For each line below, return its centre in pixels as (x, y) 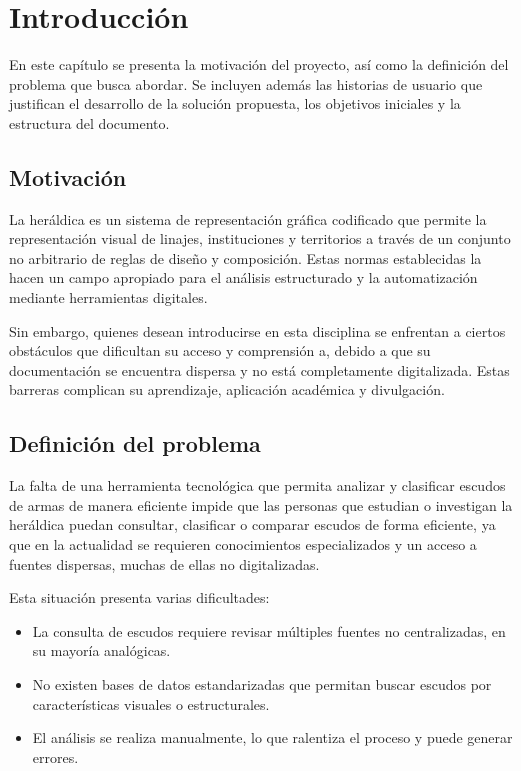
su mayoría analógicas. (101, 650)
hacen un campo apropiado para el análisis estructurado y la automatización (243, 277)
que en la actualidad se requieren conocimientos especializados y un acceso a (243, 544)
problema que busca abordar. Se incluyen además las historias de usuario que (246, 83)
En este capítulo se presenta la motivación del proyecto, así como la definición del (259, 64)
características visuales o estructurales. (151, 703)
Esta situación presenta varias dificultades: (139, 597)
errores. (55, 756)
